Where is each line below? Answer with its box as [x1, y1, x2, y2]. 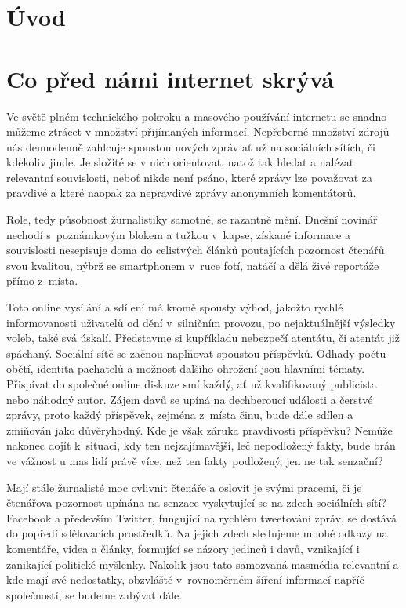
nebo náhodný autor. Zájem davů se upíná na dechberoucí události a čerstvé [6, 391, 373, 407]
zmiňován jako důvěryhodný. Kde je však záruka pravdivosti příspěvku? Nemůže [6, 421, 393, 438]
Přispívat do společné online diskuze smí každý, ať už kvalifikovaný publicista [6, 376, 377, 391]
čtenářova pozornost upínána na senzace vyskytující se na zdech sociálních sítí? [6, 494, 387, 511]
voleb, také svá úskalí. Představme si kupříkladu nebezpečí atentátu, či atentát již [6, 329, 400, 346]
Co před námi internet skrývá [6, 62, 334, 94]
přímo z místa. [6, 272, 78, 289]
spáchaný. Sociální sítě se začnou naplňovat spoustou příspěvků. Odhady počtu [6, 344, 386, 361]
